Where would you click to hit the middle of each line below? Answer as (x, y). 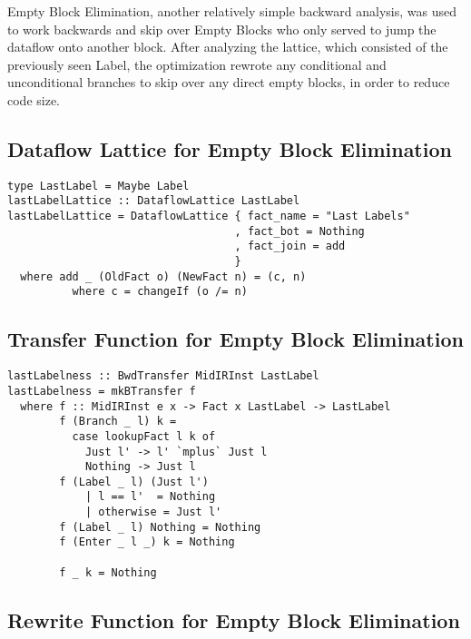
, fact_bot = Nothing (299, 231)
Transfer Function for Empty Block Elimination (235, 339)
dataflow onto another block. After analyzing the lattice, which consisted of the (228, 47)
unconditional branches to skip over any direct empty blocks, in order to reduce (229, 82)
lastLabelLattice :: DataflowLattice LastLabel (154, 201)
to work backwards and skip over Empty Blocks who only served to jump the (222, 29)
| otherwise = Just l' (153, 512)
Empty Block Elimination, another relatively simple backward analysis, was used (232, 11)
